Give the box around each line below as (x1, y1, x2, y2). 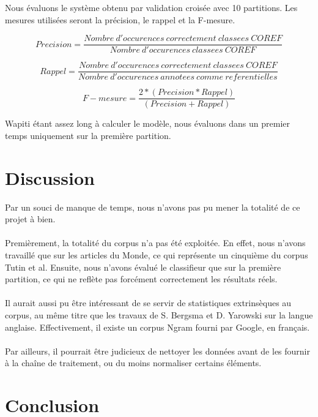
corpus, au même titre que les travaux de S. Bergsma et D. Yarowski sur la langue (5, 309, 313, 321)
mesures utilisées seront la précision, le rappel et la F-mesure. (5, 13, 235, 26)
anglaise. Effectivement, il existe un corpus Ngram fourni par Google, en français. (5, 320, 310, 333)
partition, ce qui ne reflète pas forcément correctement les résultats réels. (5, 272, 278, 285)
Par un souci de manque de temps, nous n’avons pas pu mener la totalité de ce (5, 200, 300, 213)
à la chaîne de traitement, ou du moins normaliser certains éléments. (5, 356, 262, 369)
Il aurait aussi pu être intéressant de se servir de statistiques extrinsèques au (5, 296, 292, 309)
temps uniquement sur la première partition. (5, 129, 171, 141)
